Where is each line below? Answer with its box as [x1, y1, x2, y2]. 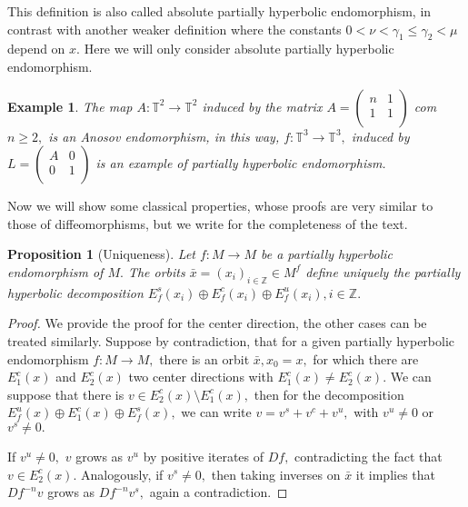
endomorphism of [7, 262, 104, 281]
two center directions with [128, 367, 274, 386]
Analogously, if [80, 464, 164, 483]
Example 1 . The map [7, 96, 133, 115]
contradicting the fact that [294, 446, 443, 465]
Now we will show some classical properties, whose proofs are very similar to [7, 196, 433, 215]
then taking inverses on [211, 464, 341, 483]
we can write [181, 403, 252, 422]
